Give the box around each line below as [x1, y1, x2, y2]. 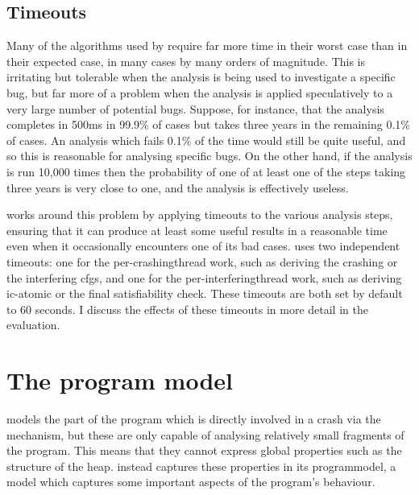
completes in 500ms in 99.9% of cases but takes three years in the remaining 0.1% [6, 116, 411, 133]
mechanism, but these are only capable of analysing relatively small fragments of [6, 426, 404, 443]
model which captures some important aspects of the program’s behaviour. [6, 473, 375, 490]
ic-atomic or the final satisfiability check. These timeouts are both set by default [6, 285, 403, 302]
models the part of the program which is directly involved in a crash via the [6, 410, 381, 427]
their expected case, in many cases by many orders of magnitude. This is [6, 52, 366, 69]
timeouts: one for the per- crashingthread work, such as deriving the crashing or [6, 253, 398, 270]
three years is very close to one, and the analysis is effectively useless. [6, 179, 349, 196]
